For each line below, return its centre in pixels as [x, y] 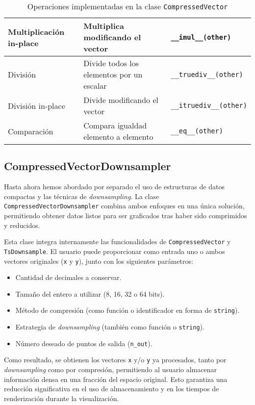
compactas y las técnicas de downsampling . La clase [82, 196]
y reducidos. [22, 225]
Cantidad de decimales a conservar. [68, 277]
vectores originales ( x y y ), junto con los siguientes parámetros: [99, 261]
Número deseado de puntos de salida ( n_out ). [84, 343]
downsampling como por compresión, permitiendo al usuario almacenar [110, 369]
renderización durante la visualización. [62, 398]
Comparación [31, 131]
